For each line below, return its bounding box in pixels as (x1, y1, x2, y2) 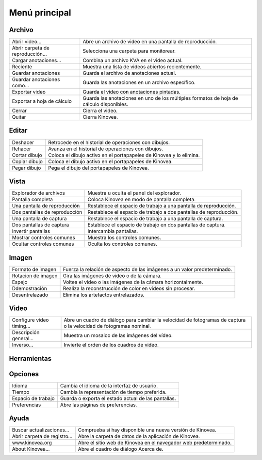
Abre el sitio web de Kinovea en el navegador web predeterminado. (78, 439, 232, 446)
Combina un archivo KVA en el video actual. (82, 57, 183, 64)
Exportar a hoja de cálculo (12, 98, 72, 105)
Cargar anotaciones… (12, 57, 62, 64)
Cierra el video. (82, 107, 118, 114)
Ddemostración (12, 285, 47, 292)
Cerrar (12, 107, 27, 114)
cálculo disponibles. (82, 101, 129, 108)
